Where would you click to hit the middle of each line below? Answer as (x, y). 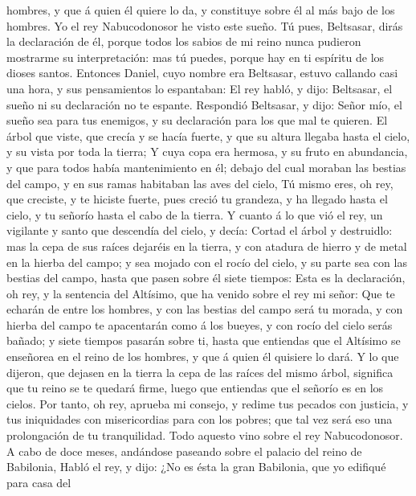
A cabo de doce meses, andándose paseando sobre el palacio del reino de (184, 451)
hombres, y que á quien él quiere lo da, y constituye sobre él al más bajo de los (201, 10)
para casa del (39, 482)
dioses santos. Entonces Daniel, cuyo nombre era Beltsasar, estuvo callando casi (202, 73)
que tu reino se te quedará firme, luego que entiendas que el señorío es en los (195, 388)
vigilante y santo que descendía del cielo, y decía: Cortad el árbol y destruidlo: (200, 230)
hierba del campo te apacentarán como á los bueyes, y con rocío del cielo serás (200, 324)
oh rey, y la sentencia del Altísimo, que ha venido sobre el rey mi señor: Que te (201, 293)
